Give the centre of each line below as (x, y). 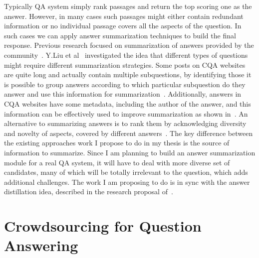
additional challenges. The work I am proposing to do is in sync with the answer (127, 182)
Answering (41, 245)
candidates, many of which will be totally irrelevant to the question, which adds (126, 172)
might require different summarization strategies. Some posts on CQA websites (125, 64)
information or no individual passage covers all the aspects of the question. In (123, 26)
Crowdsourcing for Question (103, 226)
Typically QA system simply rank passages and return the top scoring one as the (128, 6)
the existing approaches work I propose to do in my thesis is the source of (117, 143)
